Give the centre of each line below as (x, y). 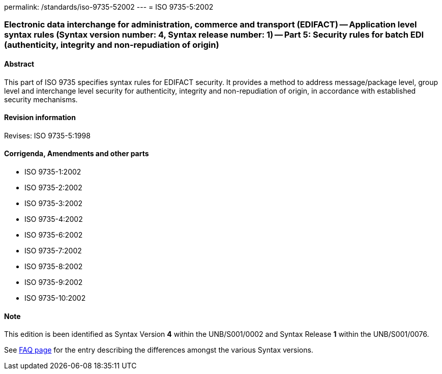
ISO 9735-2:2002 (53, 188)
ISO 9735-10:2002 (55, 298)
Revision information (40, 118)
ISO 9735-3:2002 (54, 204)
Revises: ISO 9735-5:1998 (47, 135)
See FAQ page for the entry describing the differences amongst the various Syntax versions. (159, 350)
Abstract (19, 64)
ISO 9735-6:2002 (54, 235)
